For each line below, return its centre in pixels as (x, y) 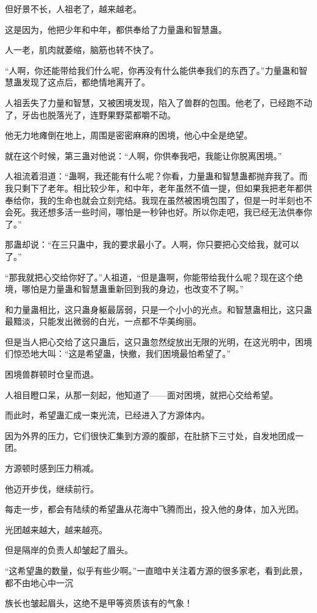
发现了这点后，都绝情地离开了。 (86, 82)
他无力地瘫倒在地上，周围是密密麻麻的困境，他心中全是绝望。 (129, 135)
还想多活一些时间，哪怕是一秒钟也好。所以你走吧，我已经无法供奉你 (175, 212)
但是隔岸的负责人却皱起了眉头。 (69, 550)
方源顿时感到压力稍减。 (52, 468)
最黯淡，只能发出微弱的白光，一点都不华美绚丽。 (103, 321)
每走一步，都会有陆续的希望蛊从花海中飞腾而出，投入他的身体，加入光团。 (154, 509)
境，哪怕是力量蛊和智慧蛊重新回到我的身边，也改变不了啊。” (124, 289)
